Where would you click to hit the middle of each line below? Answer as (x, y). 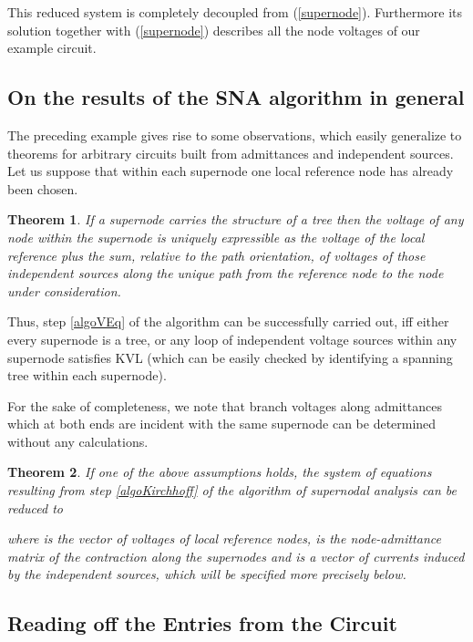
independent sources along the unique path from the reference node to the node (226, 273)
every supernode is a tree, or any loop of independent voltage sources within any (232, 339)
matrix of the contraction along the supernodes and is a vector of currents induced (236, 556)
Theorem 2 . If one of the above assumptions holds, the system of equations (220, 472)
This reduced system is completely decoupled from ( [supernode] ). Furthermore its (235, 12)
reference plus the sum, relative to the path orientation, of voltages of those (216, 255)
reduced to (36, 507)
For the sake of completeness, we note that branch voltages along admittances (225, 405)
